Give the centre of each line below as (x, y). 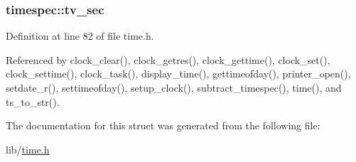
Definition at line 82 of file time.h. (80, 36)
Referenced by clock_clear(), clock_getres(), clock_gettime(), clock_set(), (168, 59)
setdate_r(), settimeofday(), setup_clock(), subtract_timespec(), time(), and (174, 87)
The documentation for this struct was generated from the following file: (163, 125)
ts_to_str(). (33, 101)
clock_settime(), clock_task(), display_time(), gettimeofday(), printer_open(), (178, 74)
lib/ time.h (28, 149)
